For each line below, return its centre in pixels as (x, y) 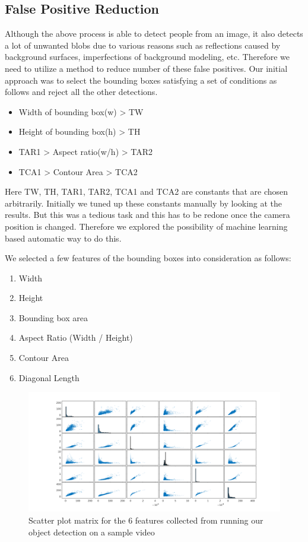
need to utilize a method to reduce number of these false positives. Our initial (146, 68)
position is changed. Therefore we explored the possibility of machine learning (146, 226)
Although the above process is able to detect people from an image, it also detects (154, 34)
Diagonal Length (49, 377)
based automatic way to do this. (63, 238)
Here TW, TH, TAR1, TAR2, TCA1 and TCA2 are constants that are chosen (147, 191)
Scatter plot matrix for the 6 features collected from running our (146, 520)
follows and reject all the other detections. (81, 92)
